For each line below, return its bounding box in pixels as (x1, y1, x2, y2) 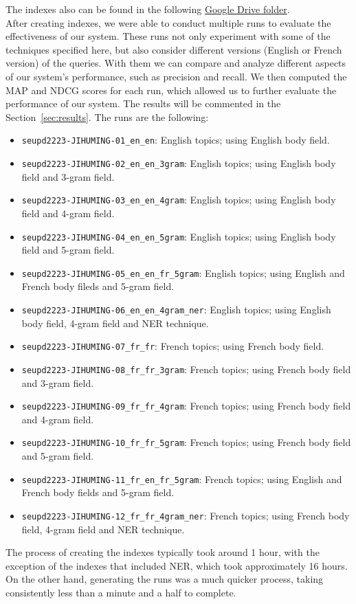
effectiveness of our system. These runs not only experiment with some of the (5, 29, 331, 43)
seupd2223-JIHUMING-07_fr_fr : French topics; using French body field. (21, 339, 324, 353)
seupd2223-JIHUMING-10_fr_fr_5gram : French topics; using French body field (21, 435, 351, 449)
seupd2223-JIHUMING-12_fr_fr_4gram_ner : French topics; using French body (21, 508, 350, 522)
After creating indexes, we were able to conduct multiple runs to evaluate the (5, 15, 331, 30)
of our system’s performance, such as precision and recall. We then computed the (5, 69, 347, 83)
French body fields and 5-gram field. (21, 485, 175, 500)
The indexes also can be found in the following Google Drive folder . (5, 2, 290, 16)
